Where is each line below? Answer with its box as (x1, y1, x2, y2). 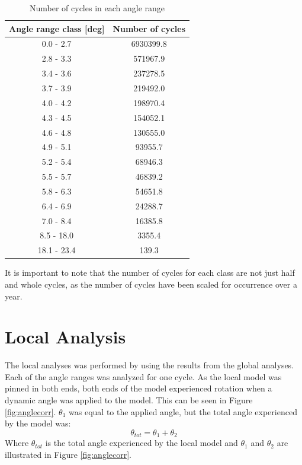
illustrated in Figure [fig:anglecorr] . (5, 448, 131, 460)
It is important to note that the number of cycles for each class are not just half (5, 266, 295, 279)
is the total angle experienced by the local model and (45, 437, 238, 449)
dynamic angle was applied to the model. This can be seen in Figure (5, 394, 253, 406)
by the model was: (5, 417, 71, 429)
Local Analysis (5, 324, 126, 349)
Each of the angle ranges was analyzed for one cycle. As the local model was (5, 370, 282, 383)
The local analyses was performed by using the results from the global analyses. (5, 359, 294, 371)
